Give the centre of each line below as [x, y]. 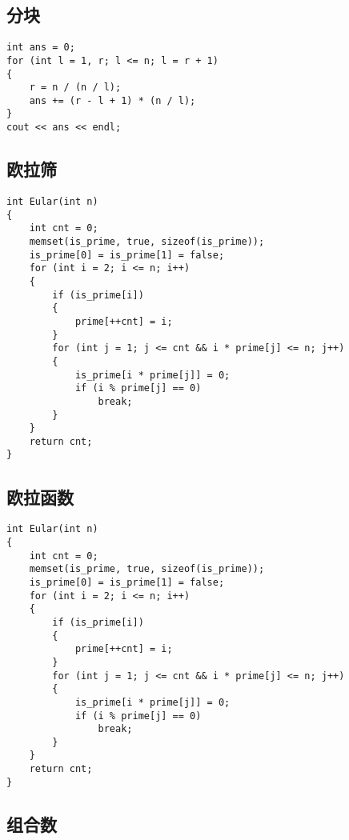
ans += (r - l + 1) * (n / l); [112, 100]
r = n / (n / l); [75, 88]
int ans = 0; [41, 48]
